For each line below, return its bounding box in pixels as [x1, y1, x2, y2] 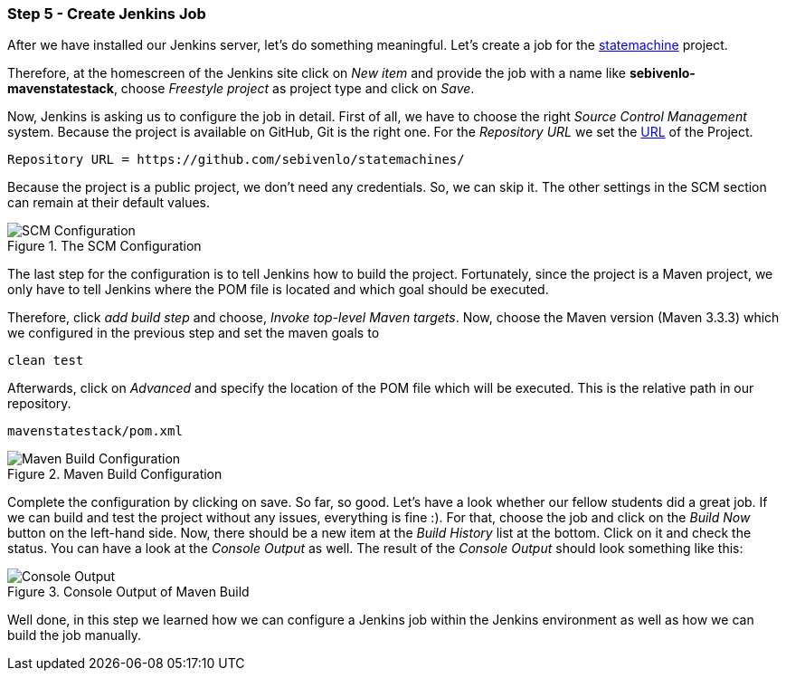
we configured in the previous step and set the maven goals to [7, 325, 380, 341]
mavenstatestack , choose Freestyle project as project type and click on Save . [7, 81, 475, 97]
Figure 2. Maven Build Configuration [7, 466, 223, 482]
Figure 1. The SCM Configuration [7, 238, 202, 254]
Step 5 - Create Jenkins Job [7, 5, 206, 23]
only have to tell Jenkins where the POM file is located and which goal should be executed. [7, 282, 549, 298]
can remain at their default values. [7, 195, 210, 211]
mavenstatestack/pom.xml [7, 424, 183, 439]
